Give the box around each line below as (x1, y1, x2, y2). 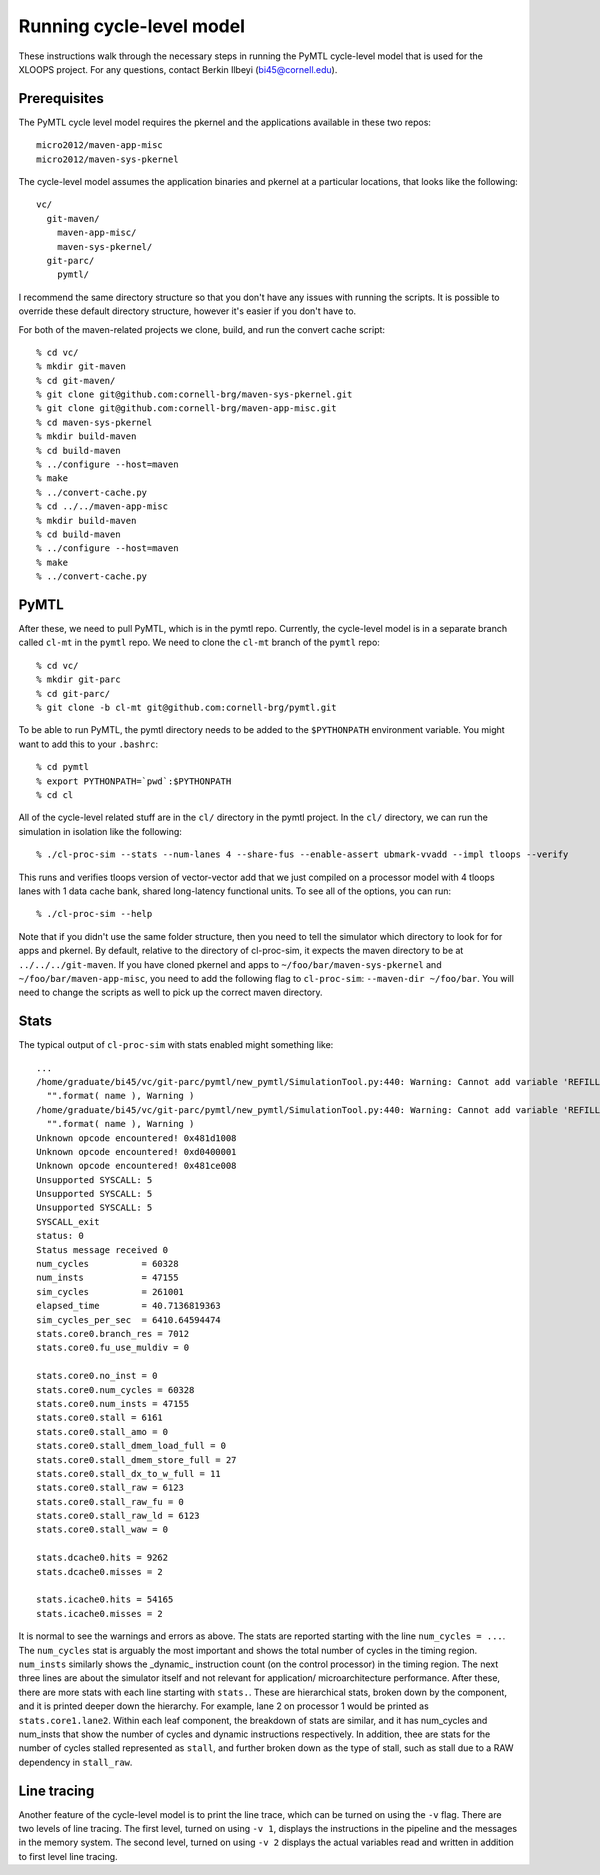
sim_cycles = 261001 (36, 1286, 185, 1297)
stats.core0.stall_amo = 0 (36, 1426, 169, 1437)
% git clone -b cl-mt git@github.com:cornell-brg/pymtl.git (36, 702, 337, 714)
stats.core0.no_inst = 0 (36, 1370, 158, 1382)
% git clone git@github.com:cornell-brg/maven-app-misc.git (36, 403, 337, 414)
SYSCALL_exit (36, 1216, 100, 1227)
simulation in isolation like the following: (18, 825, 182, 837)
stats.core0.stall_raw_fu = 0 (36, 1496, 185, 1507)
